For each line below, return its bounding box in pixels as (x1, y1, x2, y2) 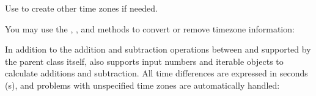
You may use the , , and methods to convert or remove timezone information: (5, 22, 295, 35)
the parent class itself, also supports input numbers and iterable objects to (5, 54, 284, 67)
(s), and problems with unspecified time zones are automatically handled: (5, 78, 280, 91)
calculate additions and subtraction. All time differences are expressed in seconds (5, 67, 308, 79)
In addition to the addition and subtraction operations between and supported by (5, 43, 311, 56)
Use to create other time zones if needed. (5, 2, 158, 14)
